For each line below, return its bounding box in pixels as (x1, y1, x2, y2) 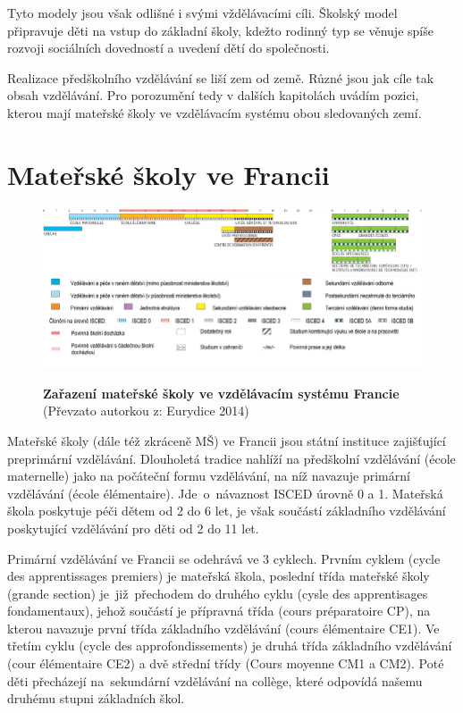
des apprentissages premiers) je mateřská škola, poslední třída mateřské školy (7, 566, 430, 585)
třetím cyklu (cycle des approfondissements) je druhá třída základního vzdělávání (7, 636, 452, 655)
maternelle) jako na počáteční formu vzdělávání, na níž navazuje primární (7, 466, 410, 485)
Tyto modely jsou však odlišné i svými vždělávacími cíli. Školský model (7, 4, 398, 21)
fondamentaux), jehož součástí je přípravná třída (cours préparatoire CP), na (7, 601, 431, 620)
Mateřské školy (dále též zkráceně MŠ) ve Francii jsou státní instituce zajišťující (7, 431, 446, 449)
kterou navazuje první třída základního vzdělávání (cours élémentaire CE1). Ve (7, 618, 440, 637)
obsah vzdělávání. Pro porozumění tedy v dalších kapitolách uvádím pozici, (7, 86, 419, 105)
